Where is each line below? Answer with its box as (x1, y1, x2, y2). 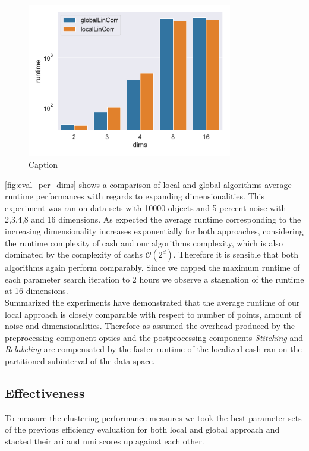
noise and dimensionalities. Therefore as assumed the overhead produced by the (5, 320, 295, 332)
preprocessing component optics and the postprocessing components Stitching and (5, 331, 303, 343)
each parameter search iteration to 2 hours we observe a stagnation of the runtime (5, 273, 304, 285)
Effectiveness (5, 383, 85, 402)
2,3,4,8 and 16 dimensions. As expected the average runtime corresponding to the (5, 213, 301, 225)
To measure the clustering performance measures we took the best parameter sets (5, 411, 302, 424)
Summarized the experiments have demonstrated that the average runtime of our (5, 296, 300, 308)
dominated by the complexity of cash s (5, 248, 143, 261)
